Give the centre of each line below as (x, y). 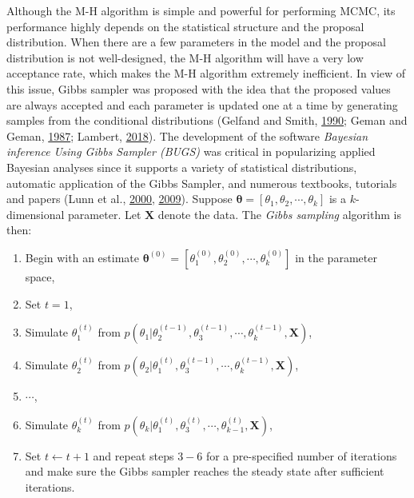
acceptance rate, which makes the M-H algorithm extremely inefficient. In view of (206, 73)
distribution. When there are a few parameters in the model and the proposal (196, 42)
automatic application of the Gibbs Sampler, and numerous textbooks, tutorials (202, 183)
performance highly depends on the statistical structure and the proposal (185, 26)
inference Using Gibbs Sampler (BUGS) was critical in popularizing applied (191, 151)
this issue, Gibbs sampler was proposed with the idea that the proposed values (199, 88)
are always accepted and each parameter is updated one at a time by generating (202, 104)
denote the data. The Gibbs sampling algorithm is (279, 214)
